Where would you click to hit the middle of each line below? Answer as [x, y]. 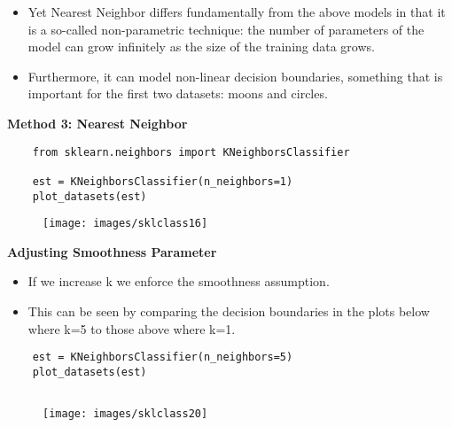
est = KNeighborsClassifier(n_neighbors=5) [163, 357]
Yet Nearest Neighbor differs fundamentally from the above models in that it [237, 12]
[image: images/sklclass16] [125, 224]
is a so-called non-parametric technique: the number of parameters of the [226, 29]
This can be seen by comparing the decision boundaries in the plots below [229, 311]
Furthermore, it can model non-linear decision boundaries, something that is [235, 76]
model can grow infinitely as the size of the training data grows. [201, 47]
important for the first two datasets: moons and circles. [178, 93]
